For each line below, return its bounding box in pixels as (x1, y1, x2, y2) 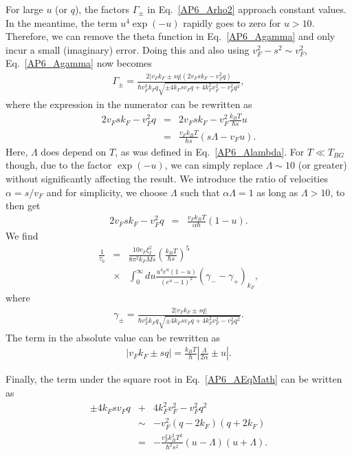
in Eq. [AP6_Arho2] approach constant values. (147, 2, 346, 16)
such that (180, 184, 220, 199)
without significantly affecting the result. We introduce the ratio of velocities (5, 171, 328, 185)
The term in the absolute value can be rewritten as (5, 330, 221, 344)
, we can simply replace (164, 158, 263, 172)
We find (5, 229, 38, 243)
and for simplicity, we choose (46, 184, 168, 199)
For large (5, 2, 43, 16)
